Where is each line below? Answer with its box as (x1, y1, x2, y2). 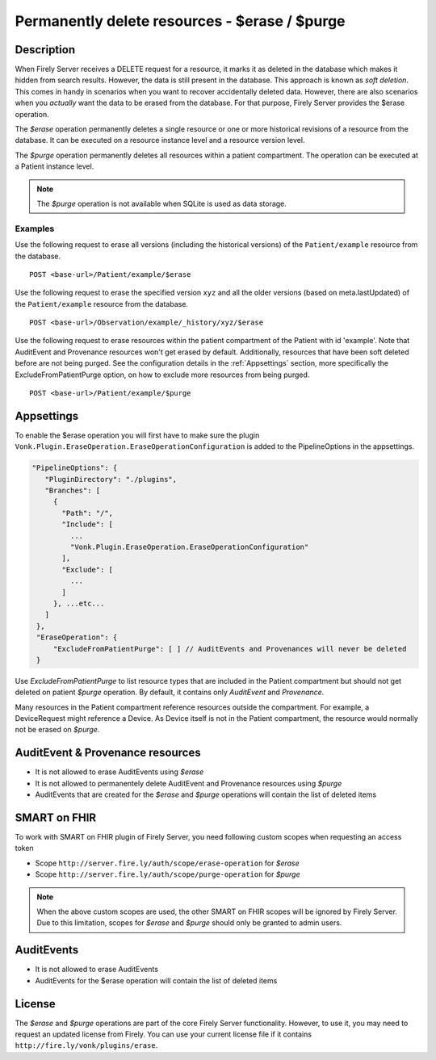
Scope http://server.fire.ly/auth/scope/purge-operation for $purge (35, 869, 300, 879)
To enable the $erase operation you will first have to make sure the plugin (15, 430, 260, 440)
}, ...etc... (52, 598, 105, 608)
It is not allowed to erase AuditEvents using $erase (35, 767, 204, 777)
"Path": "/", (61, 509, 113, 517)
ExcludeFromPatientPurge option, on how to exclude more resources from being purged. (15, 370, 310, 379)
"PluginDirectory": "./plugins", (44, 475, 178, 484)
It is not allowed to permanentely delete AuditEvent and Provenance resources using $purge (35, 778, 342, 788)
